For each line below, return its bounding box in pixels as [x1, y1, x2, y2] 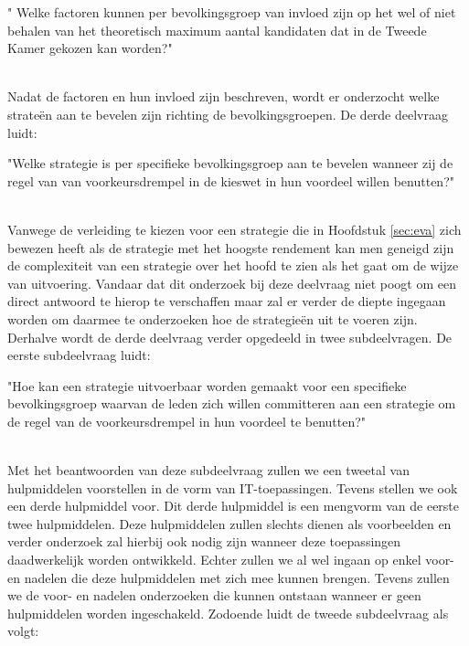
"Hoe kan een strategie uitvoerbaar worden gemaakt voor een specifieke [7, 376, 407, 395]
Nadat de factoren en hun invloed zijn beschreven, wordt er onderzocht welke [7, 87, 440, 106]
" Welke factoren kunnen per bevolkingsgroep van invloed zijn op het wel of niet [7, 3, 456, 21]
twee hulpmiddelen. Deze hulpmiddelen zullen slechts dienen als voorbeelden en [7, 514, 452, 533]
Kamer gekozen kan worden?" [7, 38, 173, 58]
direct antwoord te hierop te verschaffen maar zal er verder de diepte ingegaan [7, 291, 446, 311]
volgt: [7, 621, 39, 641]
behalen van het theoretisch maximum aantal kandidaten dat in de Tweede [7, 20, 427, 39]
